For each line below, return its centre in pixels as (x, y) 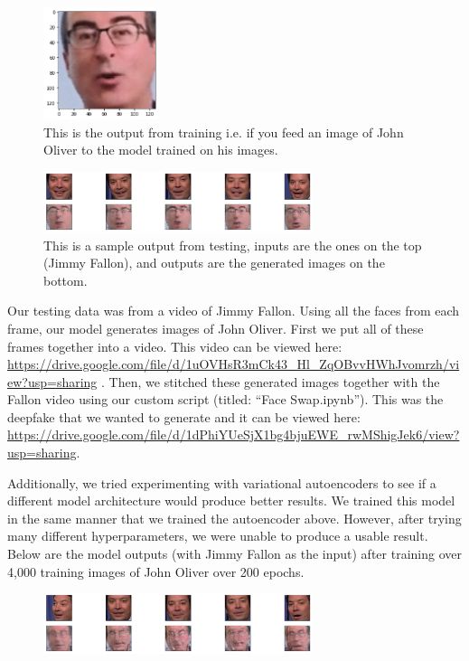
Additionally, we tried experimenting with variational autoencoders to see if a (222, 482)
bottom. (66, 280)
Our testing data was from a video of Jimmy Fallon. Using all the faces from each (234, 311)
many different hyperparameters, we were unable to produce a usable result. (218, 536)
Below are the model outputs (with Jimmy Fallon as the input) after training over (234, 554)
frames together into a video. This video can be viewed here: (175, 346)
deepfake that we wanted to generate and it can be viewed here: (184, 416)
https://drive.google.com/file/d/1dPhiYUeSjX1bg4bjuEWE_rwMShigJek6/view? (234, 434)
